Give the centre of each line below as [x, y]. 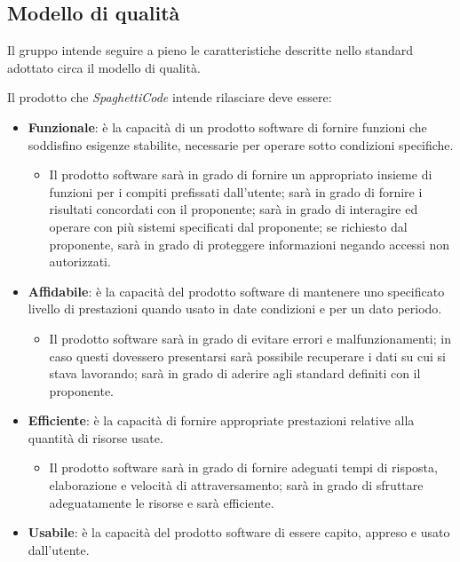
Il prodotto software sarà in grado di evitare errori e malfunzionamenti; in [250, 338]
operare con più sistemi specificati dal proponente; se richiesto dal [228, 226]
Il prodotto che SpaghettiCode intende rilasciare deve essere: [170, 97]
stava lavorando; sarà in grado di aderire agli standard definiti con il [235, 373]
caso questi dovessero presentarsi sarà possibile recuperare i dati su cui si [247, 356]
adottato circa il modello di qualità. [104, 67]
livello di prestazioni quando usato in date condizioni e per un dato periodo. [235, 309]
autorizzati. [80, 261]
